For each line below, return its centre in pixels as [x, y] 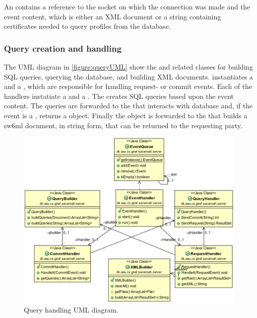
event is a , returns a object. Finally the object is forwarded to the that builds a [126, 115]
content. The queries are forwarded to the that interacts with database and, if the [128, 106]
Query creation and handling [63, 48]
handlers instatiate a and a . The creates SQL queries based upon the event [119, 96]
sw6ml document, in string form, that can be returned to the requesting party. [123, 125]
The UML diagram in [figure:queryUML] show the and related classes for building [128, 67]
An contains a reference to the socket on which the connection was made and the [127, 6]
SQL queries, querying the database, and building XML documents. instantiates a [128, 76]
